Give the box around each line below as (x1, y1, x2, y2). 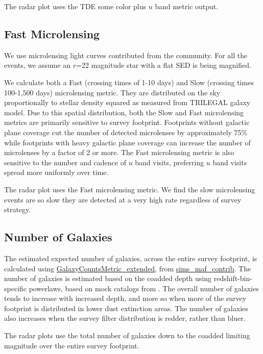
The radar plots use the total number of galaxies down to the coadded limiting (4, 330, 250, 341)
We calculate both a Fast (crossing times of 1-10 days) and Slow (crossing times (4, 77, 254, 87)
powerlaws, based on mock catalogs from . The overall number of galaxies (29, 283, 259, 293)
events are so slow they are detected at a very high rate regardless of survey (4, 194, 242, 205)
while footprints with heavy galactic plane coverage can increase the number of (4, 137, 251, 147)
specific (4, 283, 27, 293)
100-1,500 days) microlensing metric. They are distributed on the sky (4, 87, 221, 97)
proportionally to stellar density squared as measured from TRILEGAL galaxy (4, 97, 251, 108)
